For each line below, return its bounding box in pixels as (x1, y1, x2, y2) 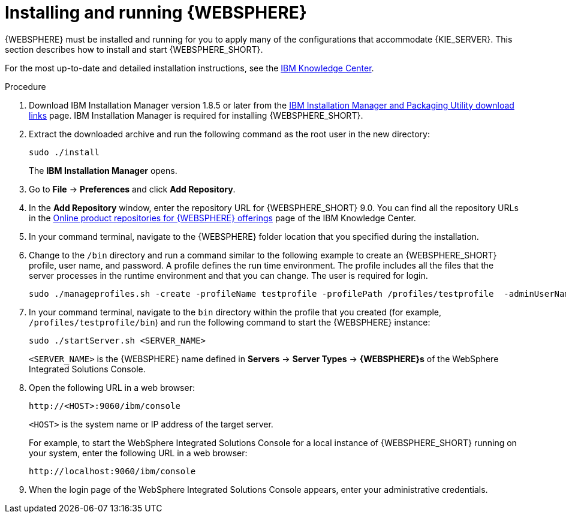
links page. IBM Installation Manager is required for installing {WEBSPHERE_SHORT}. (29, 110, 363, 121)
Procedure (5, 81, 46, 92)
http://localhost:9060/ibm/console (29, 466, 196, 476)
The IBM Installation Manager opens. (29, 165, 177, 176)
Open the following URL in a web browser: (29, 382, 195, 393)
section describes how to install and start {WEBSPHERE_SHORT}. (5, 44, 263, 55)
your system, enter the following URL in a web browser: (29, 447, 248, 458)
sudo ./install (29, 147, 100, 157)
